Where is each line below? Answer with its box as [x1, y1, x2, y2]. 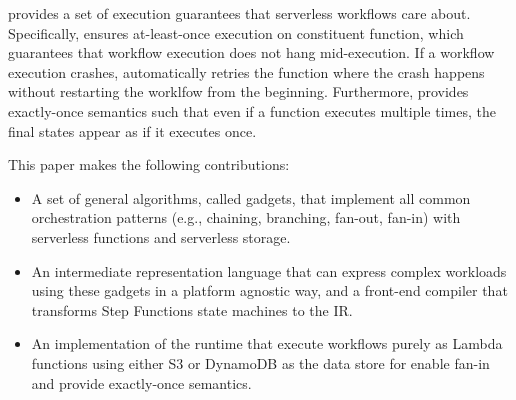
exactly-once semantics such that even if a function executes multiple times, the [8, 100, 496, 121]
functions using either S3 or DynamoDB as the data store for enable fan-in [31, 352, 490, 373]
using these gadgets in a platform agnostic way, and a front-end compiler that [31, 280, 508, 301]
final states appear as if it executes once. [8, 120, 257, 141]
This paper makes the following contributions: [8, 154, 290, 175]
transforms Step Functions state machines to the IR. [31, 299, 353, 320]
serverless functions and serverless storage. [31, 226, 291, 247]
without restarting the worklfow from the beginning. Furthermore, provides [8, 81, 469, 102]
